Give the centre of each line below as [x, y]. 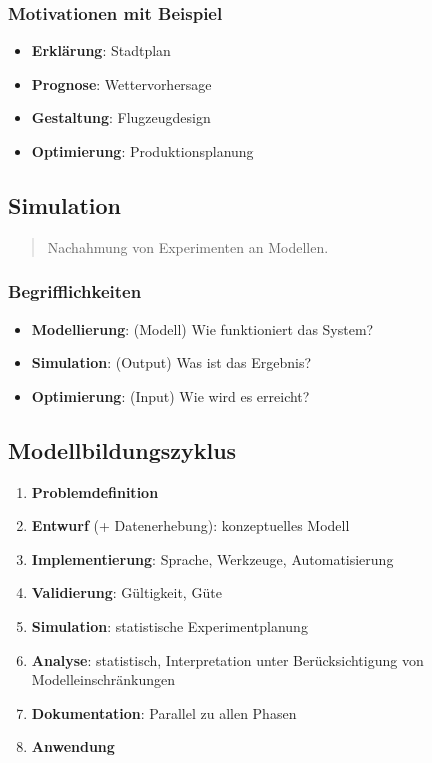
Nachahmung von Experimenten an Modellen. [188, 246]
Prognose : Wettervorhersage [121, 83]
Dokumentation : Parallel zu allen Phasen [164, 712]
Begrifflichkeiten [75, 291]
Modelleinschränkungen [103, 679]
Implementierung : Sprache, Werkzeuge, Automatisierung [212, 558]
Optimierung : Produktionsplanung [142, 151]
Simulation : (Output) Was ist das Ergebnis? [171, 362]
